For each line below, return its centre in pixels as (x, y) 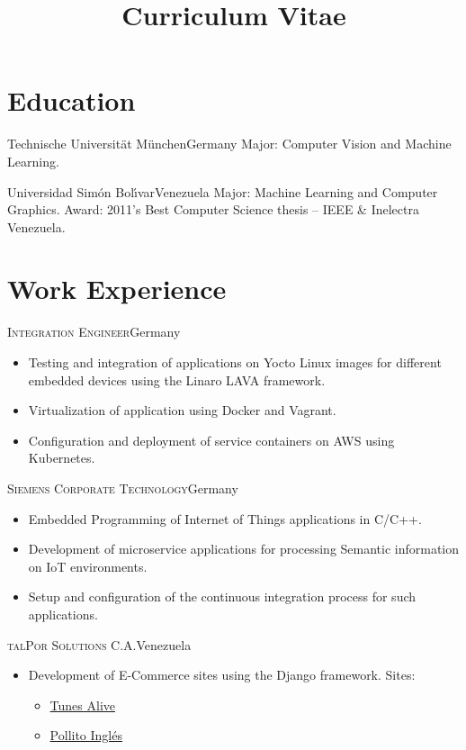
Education (72, 100)
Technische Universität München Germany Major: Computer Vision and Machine (229, 144)
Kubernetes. (62, 458)
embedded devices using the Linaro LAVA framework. (177, 380)
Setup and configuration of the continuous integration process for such (222, 596)
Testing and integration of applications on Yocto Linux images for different (235, 362)
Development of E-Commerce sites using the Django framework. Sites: (222, 675)
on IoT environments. (88, 566)
